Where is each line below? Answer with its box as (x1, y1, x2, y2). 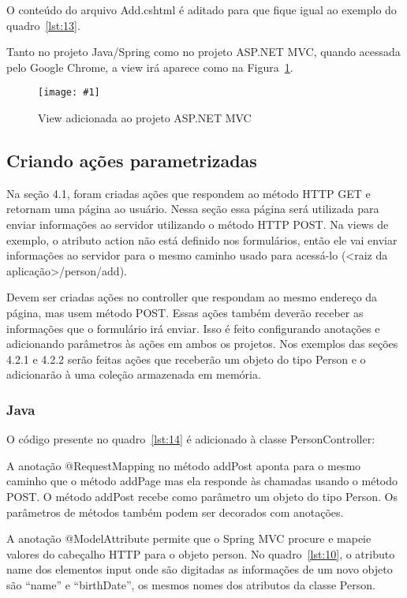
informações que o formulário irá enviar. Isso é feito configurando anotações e (6, 320, 380, 336)
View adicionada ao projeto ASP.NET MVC (38, 110, 252, 126)
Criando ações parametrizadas (6, 148, 257, 173)
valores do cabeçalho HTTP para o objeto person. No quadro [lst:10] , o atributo (6, 545, 395, 562)
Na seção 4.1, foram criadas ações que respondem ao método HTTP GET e (6, 185, 371, 201)
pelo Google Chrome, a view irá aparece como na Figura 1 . (6, 58, 293, 75)
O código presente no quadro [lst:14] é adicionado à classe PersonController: (6, 431, 375, 447)
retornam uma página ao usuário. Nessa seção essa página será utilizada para (6, 200, 379, 217)
